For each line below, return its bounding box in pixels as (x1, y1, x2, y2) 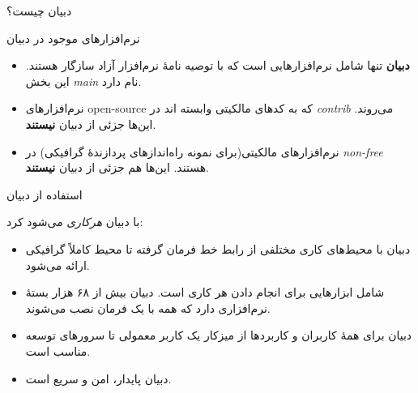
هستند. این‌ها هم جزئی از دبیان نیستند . (25, 159, 209, 176)
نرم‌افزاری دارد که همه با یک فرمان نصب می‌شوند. (25, 299, 271, 316)
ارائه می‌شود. (25, 256, 90, 273)
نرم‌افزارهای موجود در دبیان (6, 29, 140, 46)
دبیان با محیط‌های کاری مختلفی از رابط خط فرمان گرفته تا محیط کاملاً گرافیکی (25, 240, 411, 257)
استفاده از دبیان (6, 186, 83, 203)
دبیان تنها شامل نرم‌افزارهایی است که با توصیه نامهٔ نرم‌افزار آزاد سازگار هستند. (25, 57, 410, 74)
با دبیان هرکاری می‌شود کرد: (6, 213, 143, 230)
